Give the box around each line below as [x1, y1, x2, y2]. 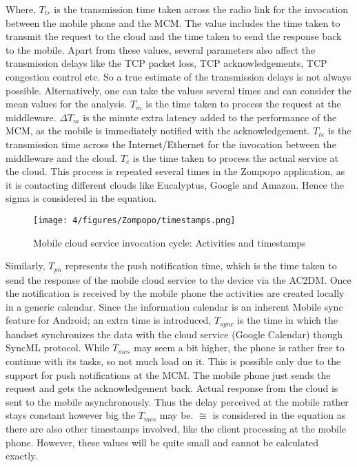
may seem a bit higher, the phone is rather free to [134, 340, 345, 355]
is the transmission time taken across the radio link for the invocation [54, 2, 349, 16]
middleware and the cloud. [6, 150, 118, 165]
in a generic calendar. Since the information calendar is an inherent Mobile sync [6, 299, 343, 313]
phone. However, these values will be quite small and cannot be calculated [6, 435, 319, 449]
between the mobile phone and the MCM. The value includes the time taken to [6, 15, 340, 30]
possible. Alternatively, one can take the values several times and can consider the [6, 83, 351, 97]
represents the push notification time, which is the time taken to [65, 258, 337, 273]
